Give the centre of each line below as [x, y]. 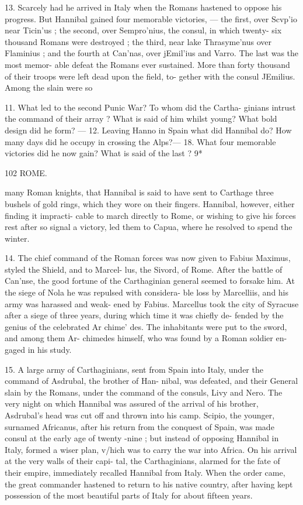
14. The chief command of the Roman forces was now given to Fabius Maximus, [148, 258]
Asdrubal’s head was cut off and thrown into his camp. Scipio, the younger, [140, 415]
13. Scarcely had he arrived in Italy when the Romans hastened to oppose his [143, 7]
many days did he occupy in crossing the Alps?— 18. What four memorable [140, 141]
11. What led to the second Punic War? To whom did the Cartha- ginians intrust [150, 107]
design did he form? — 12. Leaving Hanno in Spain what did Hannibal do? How [148, 130]
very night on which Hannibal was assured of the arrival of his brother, [132, 403]
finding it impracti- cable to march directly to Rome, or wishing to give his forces [150, 215]
